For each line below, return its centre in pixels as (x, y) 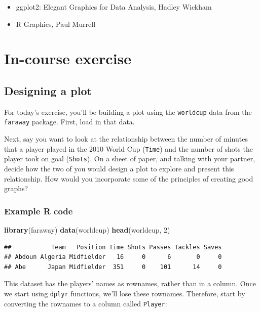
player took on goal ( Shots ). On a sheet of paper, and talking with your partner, (130, 159)
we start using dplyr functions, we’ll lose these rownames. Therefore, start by (125, 293)
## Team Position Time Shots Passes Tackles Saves (113, 247)
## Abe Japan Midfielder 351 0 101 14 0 (113, 267)
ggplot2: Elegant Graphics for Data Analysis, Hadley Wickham (114, 7)
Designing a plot (48, 90)
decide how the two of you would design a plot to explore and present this (119, 168)
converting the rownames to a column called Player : (86, 303)
